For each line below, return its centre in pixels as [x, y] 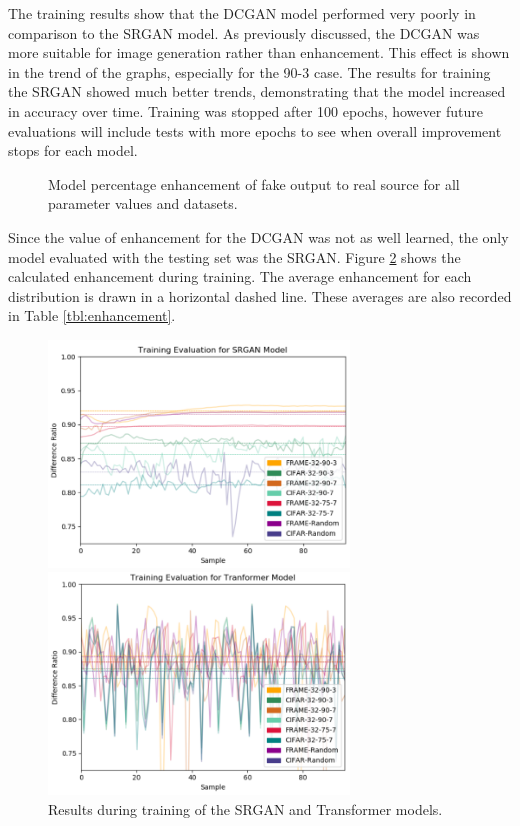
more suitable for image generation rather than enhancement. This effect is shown [259, 52]
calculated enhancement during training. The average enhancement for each [240, 276]
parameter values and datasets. [143, 203]
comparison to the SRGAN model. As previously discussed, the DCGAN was [244, 32]
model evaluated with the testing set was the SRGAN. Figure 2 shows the [234, 256]
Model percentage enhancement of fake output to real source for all [254, 183]
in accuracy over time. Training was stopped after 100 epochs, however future [245, 110]
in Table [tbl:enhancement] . [92, 315]
